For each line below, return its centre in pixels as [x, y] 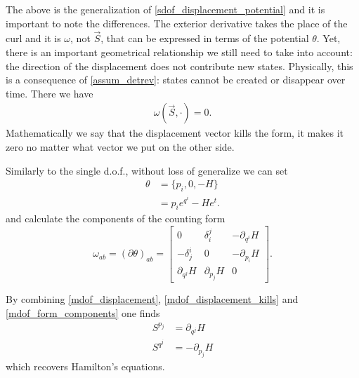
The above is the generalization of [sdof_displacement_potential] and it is [165, 9]
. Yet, [328, 38]
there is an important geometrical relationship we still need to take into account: [179, 52]
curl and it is [33, 38]
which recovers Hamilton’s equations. [85, 366]
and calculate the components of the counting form [116, 218]
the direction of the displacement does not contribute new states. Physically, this [179, 66]
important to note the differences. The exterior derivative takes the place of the [177, 23]
